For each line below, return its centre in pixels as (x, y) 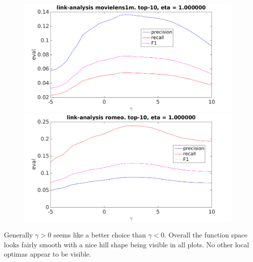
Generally (18, 235)
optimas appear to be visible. (48, 254)
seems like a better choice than (100, 235)
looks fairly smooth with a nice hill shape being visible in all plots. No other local (126, 244)
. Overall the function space (206, 235)
